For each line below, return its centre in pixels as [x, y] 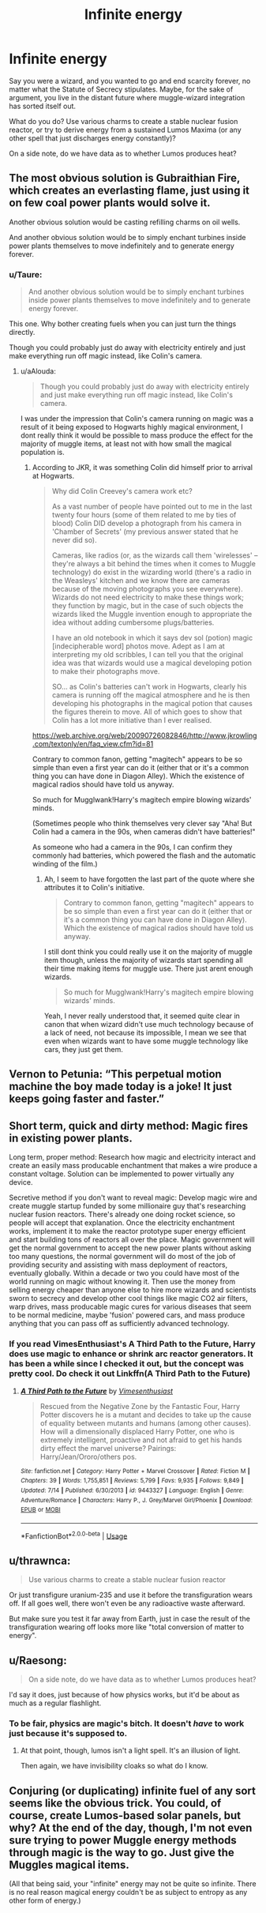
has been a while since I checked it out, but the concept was [126, 1364]
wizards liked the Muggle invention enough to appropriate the [152, 614]
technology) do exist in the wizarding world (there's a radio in [152, 572]
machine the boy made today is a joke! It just [120, 1086]
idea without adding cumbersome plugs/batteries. [133, 622]
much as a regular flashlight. [55, 1703]
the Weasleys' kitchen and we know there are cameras [141, 581]
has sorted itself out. [43, 106]
